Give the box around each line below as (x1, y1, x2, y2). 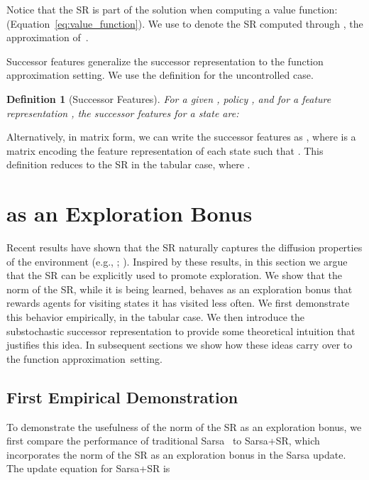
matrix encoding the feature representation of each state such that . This (6, 143, 324, 158)
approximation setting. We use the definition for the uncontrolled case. (6, 67, 314, 82)
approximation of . (6, 30, 89, 45)
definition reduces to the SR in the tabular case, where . (6, 157, 250, 172)
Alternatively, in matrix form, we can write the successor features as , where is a (6, 129, 356, 144)
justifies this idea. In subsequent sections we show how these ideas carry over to (6, 337, 353, 352)
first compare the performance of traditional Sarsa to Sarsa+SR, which (6, 433, 320, 448)
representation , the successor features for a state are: (6, 105, 239, 120)
